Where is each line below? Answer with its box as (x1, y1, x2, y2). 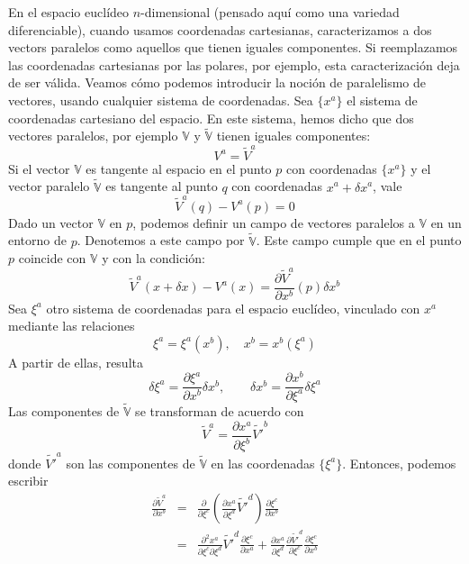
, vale (373, 177, 402, 196)
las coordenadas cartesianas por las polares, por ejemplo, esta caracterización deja (8, 55, 460, 74)
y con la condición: (102, 249, 206, 268)
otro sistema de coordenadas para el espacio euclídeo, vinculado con (46, 298, 420, 317)
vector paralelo (8, 177, 90, 196)
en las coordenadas (211, 453, 315, 472)
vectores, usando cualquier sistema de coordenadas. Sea (8, 90, 313, 109)
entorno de (8, 231, 67, 250)
